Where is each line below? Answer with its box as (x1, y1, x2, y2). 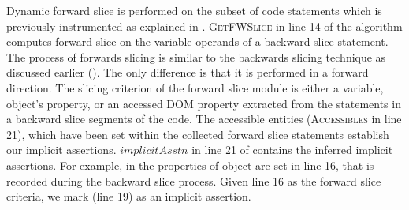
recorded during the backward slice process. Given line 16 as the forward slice (6, 172, 381, 189)
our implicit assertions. (6, 141, 117, 158)
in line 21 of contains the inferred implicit (191, 141, 393, 158)
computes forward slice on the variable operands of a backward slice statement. (6, 33, 389, 50)
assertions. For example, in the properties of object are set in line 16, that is (6, 156, 374, 173)
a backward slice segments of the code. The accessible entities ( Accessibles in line (6, 111, 402, 127)
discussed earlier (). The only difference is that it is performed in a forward (6, 64, 369, 81)
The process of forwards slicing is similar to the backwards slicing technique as (6, 48, 386, 65)
